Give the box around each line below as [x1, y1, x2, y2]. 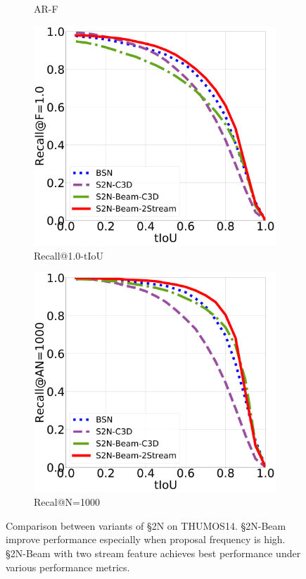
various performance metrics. [6, 559, 130, 574]
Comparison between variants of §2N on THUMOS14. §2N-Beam [6, 518, 286, 533]
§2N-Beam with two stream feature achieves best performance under [6, 546, 301, 560]
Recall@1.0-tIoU [34, 248, 103, 262]
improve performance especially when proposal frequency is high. [6, 532, 286, 547]
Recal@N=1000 [34, 495, 100, 509]
